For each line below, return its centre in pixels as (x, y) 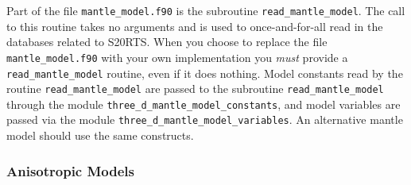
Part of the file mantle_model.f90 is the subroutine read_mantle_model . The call (206, 10)
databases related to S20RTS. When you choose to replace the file (167, 42)
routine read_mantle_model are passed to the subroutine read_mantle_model (195, 89)
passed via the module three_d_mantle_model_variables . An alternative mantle (205, 119)
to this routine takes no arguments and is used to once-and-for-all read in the (195, 26)
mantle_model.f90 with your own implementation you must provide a (177, 57)
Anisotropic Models (71, 170)
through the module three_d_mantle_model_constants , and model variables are (204, 104)
